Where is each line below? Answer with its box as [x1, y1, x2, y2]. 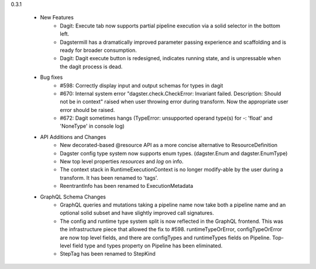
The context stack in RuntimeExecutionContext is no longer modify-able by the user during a [60, 166, 283, 173]
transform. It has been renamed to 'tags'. [60, 174, 159, 181]
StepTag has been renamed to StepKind [60, 250, 156, 257]
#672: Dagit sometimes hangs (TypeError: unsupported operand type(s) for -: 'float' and [60, 114, 273, 122]
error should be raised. [60, 106, 115, 113]
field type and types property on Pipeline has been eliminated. [72, 242, 223, 249]
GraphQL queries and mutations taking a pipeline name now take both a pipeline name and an [60, 201, 286, 208]
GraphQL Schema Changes [40, 193, 107, 200]
